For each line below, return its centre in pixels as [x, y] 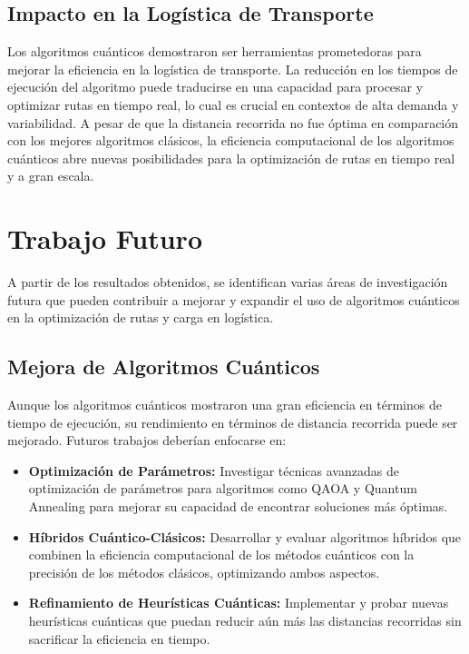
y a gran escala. [51, 176]
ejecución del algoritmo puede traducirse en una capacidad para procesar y [215, 87]
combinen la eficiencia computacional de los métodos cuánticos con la [221, 555]
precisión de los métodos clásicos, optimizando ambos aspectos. [204, 572]
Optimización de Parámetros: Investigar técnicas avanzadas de [214, 470]
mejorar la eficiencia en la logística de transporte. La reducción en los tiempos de [233, 69]
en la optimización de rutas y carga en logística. [141, 317]
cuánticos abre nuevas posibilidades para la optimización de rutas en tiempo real [231, 158]
